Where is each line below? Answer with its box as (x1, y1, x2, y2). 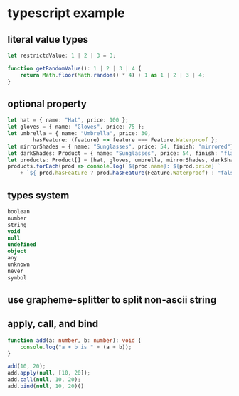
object (7, 247, 27, 255)
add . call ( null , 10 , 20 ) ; (7, 376, 81, 383)
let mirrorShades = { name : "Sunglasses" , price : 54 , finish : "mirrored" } (7, 143, 234, 150)
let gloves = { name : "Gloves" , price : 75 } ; (7, 123, 144, 131)
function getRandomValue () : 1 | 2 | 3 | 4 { (7, 65, 142, 72)
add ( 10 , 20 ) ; (7, 363, 46, 370)
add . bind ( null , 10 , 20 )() (7, 382, 84, 390)
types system (7, 189, 70, 201)
